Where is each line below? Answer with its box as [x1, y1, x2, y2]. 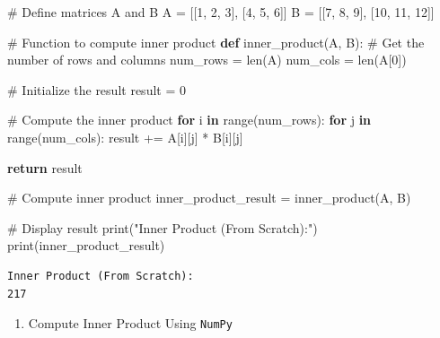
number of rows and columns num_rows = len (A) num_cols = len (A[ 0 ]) [7, 50, 407, 69]
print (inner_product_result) [7, 236, 165, 255]
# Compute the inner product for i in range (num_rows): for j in [7, 110, 372, 129]
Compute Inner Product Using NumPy [28, 314, 233, 333]
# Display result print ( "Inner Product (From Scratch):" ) [7, 218, 318, 237]
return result [7, 158, 83, 177]
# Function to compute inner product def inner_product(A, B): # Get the [7, 32, 425, 51]
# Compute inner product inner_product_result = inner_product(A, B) [7, 188, 411, 207]
